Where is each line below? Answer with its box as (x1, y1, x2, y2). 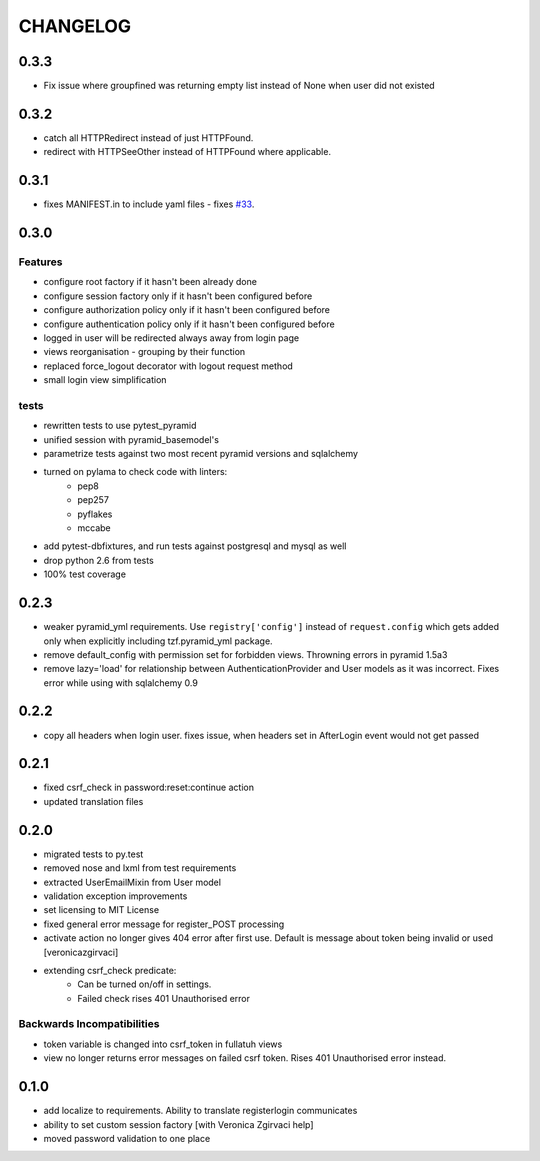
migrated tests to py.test (43, 848, 144, 860)
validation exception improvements (43, 890, 188, 902)
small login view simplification (43, 374, 167, 386)
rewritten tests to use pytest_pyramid (43, 420, 197, 432)
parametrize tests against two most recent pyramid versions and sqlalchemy (43, 448, 359, 460)
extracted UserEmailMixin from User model (43, 876, 222, 888)
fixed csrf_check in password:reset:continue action (43, 781, 255, 794)
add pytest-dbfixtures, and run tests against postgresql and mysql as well (43, 540, 347, 552)
